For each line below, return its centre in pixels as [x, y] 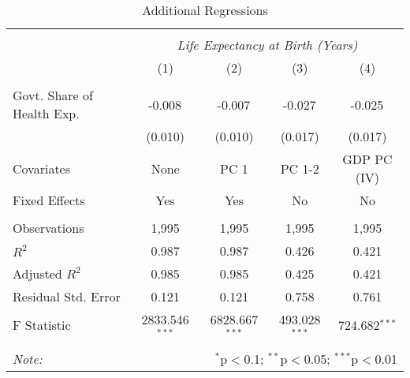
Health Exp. [46, 113]
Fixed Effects [49, 200]
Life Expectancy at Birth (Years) [267, 45]
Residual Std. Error [67, 296]
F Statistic [42, 325]
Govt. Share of [53, 95]
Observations [48, 228]
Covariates [42, 168]
